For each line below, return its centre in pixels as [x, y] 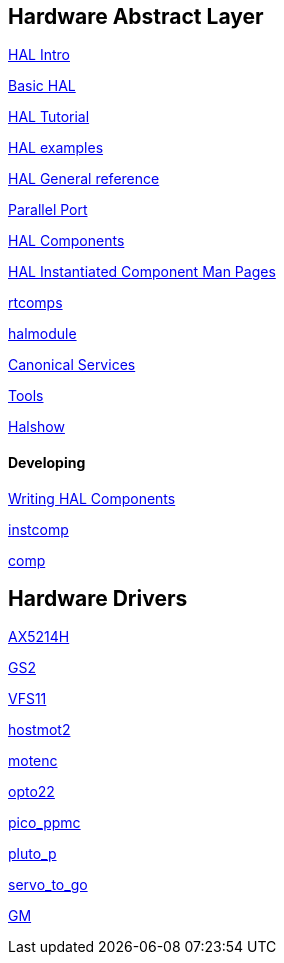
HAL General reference [84, 179]
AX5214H [39, 637]
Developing [47, 463]
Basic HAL [42, 86]
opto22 [31, 792]
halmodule [42, 334]
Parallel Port [48, 210]
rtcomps [35, 303]
